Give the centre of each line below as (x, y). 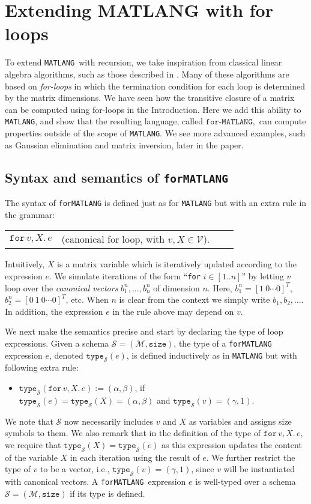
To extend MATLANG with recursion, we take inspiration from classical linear (143, 62)
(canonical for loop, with (113, 239)
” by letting (263, 275)
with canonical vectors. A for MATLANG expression (95, 481)
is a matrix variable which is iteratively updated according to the (177, 264)
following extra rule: (42, 367)
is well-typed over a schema (246, 481)
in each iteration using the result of (135, 457)
